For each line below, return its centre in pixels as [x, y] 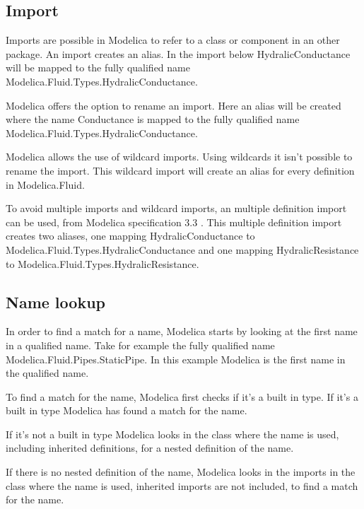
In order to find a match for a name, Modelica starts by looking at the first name [182, 331]
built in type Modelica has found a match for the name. [127, 410]
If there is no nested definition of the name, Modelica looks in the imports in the [181, 472]
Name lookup [55, 302]
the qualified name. [47, 373]
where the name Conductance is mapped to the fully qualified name [153, 119]
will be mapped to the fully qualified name [98, 68]
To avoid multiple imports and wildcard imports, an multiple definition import [176, 208]
